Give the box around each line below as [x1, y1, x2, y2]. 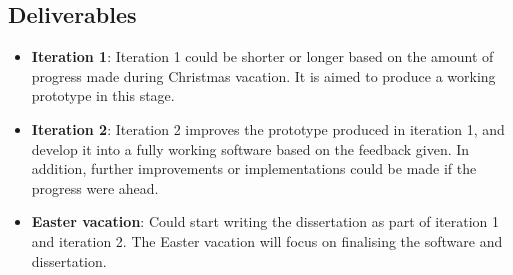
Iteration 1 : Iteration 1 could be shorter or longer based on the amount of [31, 46, 494, 67]
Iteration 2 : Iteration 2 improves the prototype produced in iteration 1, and [31, 118, 505, 139]
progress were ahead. [31, 177, 159, 198]
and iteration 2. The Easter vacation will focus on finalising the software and [31, 230, 503, 251]
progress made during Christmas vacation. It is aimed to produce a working [31, 65, 496, 86]
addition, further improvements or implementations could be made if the [31, 158, 477, 179]
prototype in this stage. [31, 85, 175, 106]
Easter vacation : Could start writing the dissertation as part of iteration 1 [31, 211, 500, 232]
